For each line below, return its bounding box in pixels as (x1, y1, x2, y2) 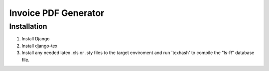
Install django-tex (21, 43, 58, 49)
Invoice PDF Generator (9, 7, 105, 18)
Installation (9, 22, 47, 31)
